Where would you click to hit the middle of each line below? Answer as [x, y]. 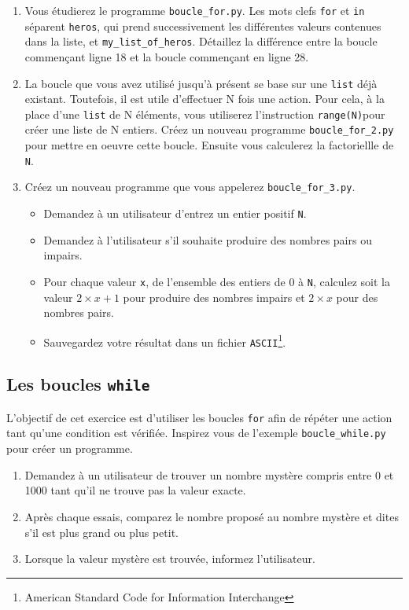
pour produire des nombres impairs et [214, 297]
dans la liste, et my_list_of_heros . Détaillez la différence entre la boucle [201, 41]
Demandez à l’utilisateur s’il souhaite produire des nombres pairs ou [208, 239]
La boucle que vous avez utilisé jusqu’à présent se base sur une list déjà [201, 83]
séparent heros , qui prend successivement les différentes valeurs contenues [203, 26]
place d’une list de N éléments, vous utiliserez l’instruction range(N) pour [205, 114]
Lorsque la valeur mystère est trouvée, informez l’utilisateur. [170, 559]
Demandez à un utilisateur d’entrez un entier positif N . [175, 213]
